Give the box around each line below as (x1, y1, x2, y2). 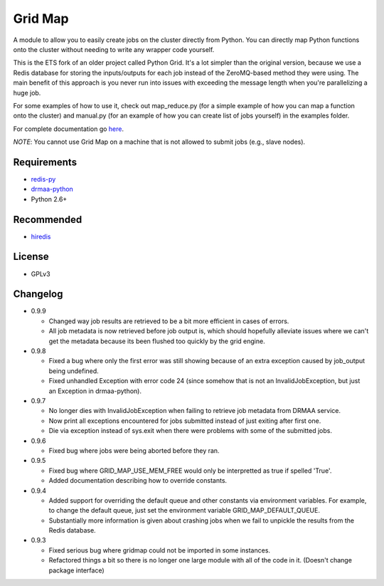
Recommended (13, 214, 82, 226)
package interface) (48, 566, 105, 575)
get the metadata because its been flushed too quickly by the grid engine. (48, 337, 266, 345)
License (13, 251, 49, 263)
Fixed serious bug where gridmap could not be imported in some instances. (48, 545, 270, 555)
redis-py (31, 174, 56, 183)
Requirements (13, 156, 78, 168)
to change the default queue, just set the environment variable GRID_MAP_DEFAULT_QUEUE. (48, 506, 320, 515)
